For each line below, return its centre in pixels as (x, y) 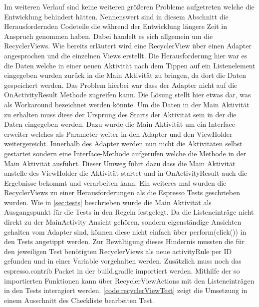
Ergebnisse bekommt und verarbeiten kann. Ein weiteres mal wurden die (115, 182)
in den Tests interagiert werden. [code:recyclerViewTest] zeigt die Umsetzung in (126, 290)
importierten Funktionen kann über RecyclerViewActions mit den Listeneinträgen (129, 280)
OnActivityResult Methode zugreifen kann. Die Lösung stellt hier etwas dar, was (128, 95)
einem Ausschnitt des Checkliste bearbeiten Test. (79, 300)
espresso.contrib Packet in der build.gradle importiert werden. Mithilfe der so (122, 271)
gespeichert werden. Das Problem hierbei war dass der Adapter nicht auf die (121, 85)
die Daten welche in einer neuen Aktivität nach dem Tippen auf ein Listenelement (130, 65)
